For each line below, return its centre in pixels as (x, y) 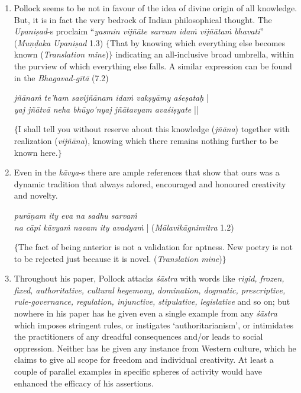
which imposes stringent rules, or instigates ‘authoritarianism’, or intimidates (154, 325)
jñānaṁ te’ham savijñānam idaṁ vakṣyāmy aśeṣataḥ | (111, 98)
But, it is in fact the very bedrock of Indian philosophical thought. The (143, 19)
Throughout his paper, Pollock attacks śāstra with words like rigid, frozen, (149, 278)
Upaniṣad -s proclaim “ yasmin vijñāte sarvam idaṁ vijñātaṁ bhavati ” (139, 31)
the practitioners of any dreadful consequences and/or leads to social (138, 336)
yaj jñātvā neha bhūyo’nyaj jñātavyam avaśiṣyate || (106, 109)
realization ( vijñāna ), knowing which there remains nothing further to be (146, 140)
